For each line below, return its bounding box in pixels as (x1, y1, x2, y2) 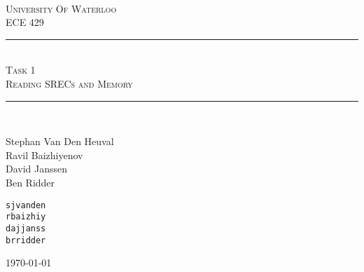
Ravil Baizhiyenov (6, 147, 83, 162)
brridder (6, 235, 46, 245)
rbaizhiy (6, 212, 46, 222)
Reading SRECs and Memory (6, 76, 133, 90)
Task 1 (6, 62, 36, 77)
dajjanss (6, 223, 46, 233)
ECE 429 (6, 15, 44, 29)
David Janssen (6, 161, 68, 176)
